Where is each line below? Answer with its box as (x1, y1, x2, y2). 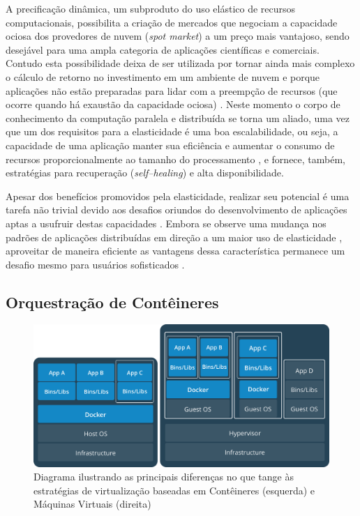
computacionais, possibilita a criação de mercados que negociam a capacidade (6, 15, 338, 29)
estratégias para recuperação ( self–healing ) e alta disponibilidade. (6, 165, 284, 180)
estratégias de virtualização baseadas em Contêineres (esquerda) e (33, 483, 315, 497)
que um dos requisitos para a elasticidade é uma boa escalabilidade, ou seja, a (6, 124, 338, 139)
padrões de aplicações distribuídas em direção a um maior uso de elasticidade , (6, 229, 343, 244)
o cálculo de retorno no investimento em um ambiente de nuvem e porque (6, 69, 320, 84)
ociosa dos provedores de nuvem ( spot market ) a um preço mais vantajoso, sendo (6, 29, 350, 43)
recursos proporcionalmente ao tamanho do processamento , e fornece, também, (6, 151, 346, 166)
